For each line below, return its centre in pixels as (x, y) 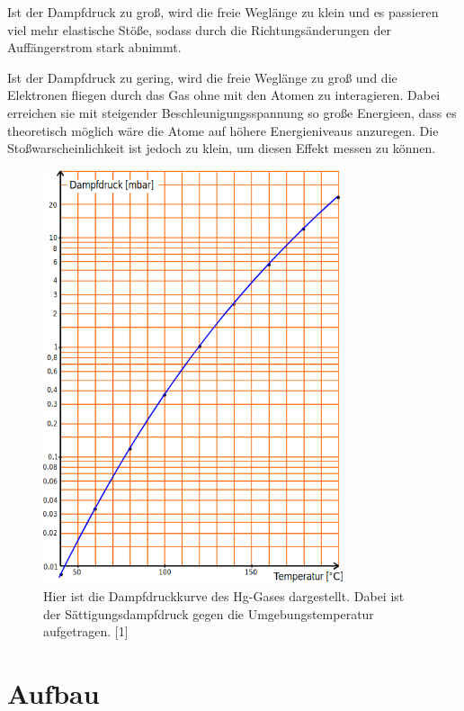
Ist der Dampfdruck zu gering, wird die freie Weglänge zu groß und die (202, 77)
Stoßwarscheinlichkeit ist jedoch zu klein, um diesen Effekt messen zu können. (222, 148)
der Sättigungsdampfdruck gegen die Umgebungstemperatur (209, 613)
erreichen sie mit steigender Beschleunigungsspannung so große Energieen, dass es (232, 112)
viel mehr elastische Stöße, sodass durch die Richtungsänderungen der (200, 29)
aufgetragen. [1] (86, 631)
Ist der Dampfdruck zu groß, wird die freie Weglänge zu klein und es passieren (223, 12)
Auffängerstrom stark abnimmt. (94, 47)
